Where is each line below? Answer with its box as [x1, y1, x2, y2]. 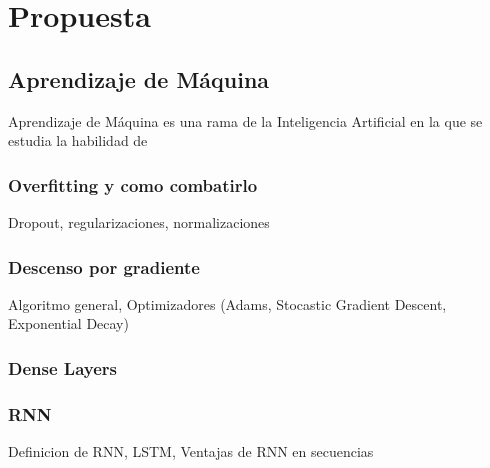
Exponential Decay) [8, 313, 129, 334]
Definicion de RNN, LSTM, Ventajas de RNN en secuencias [8, 441, 374, 462]
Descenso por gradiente [8, 254, 200, 279]
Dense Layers [8, 355, 117, 380]
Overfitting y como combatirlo [8, 172, 258, 197]
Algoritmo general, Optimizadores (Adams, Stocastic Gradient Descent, [8, 293, 447, 314]
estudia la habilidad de [8, 130, 148, 151]
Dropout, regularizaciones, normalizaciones [8, 211, 270, 232]
